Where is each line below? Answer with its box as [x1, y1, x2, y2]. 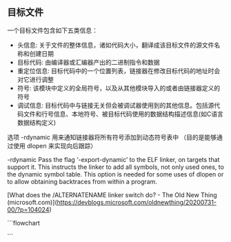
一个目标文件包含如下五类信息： [7, 26, 98, 34]
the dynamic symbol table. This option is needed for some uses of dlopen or [7, 170, 224, 178]
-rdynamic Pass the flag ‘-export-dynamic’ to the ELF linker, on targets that [7, 155, 220, 163]
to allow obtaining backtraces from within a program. [7, 177, 157, 185]
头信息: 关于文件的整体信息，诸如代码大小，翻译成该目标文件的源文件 [17, 41, 214, 49]
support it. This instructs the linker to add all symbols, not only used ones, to [7, 163, 224, 171]
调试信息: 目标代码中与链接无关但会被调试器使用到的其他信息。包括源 [17, 101, 214, 109]
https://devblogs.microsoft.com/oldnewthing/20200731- [57, 198, 217, 206]
